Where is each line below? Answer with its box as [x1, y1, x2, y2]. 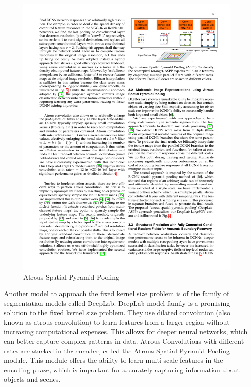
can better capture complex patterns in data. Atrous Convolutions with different [4, 336, 244, 346]
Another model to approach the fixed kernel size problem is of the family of [4, 288, 229, 299]
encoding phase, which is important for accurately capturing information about [4, 364, 240, 374]
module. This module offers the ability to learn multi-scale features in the [4, 355, 223, 365]
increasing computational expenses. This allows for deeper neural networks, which [4, 326, 248, 337]
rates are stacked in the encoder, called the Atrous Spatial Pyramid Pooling [4, 345, 230, 355]
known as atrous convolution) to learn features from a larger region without [4, 317, 230, 327]
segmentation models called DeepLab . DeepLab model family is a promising [4, 298, 230, 308]
